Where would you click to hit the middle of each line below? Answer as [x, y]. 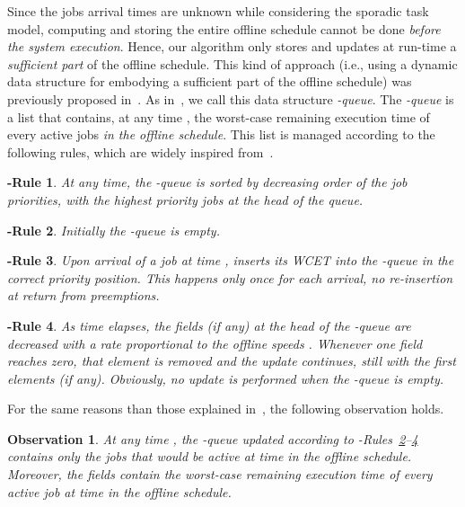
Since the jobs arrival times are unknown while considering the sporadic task [218, 11]
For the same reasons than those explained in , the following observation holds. [226, 409]
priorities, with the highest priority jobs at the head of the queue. [185, 199]
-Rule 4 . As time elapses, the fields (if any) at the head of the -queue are [209, 325]
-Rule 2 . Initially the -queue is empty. [114, 230]
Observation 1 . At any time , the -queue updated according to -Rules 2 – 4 [213, 438]
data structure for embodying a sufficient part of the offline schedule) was [210, 81]
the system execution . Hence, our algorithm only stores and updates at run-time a [232, 46]
